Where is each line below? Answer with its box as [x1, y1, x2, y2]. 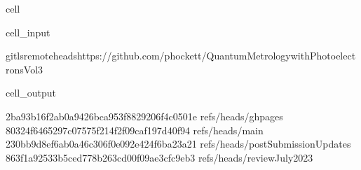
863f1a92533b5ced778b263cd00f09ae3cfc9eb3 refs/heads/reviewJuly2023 [6, 150, 313, 164]
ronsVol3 [6, 62, 43, 76]
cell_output [6, 85, 56, 100]
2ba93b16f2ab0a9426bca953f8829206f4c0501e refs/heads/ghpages [6, 108, 283, 123]
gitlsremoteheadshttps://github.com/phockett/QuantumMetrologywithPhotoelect [6, 48, 356, 63]
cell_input [6, 24, 50, 39]
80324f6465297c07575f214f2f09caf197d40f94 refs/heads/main [6, 122, 264, 137]
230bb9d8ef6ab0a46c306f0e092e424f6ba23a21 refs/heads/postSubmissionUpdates [6, 136, 351, 151]
